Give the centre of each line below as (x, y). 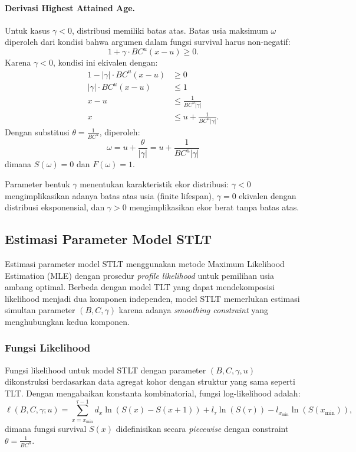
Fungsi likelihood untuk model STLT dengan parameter (106, 370)
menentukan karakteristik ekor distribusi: (154, 183)
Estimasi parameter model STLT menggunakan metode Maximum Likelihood (145, 263)
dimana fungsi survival (46, 429)
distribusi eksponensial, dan (55, 207)
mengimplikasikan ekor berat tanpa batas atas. (214, 207)
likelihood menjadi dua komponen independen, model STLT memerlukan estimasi (152, 298)
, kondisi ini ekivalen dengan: (105, 62)
